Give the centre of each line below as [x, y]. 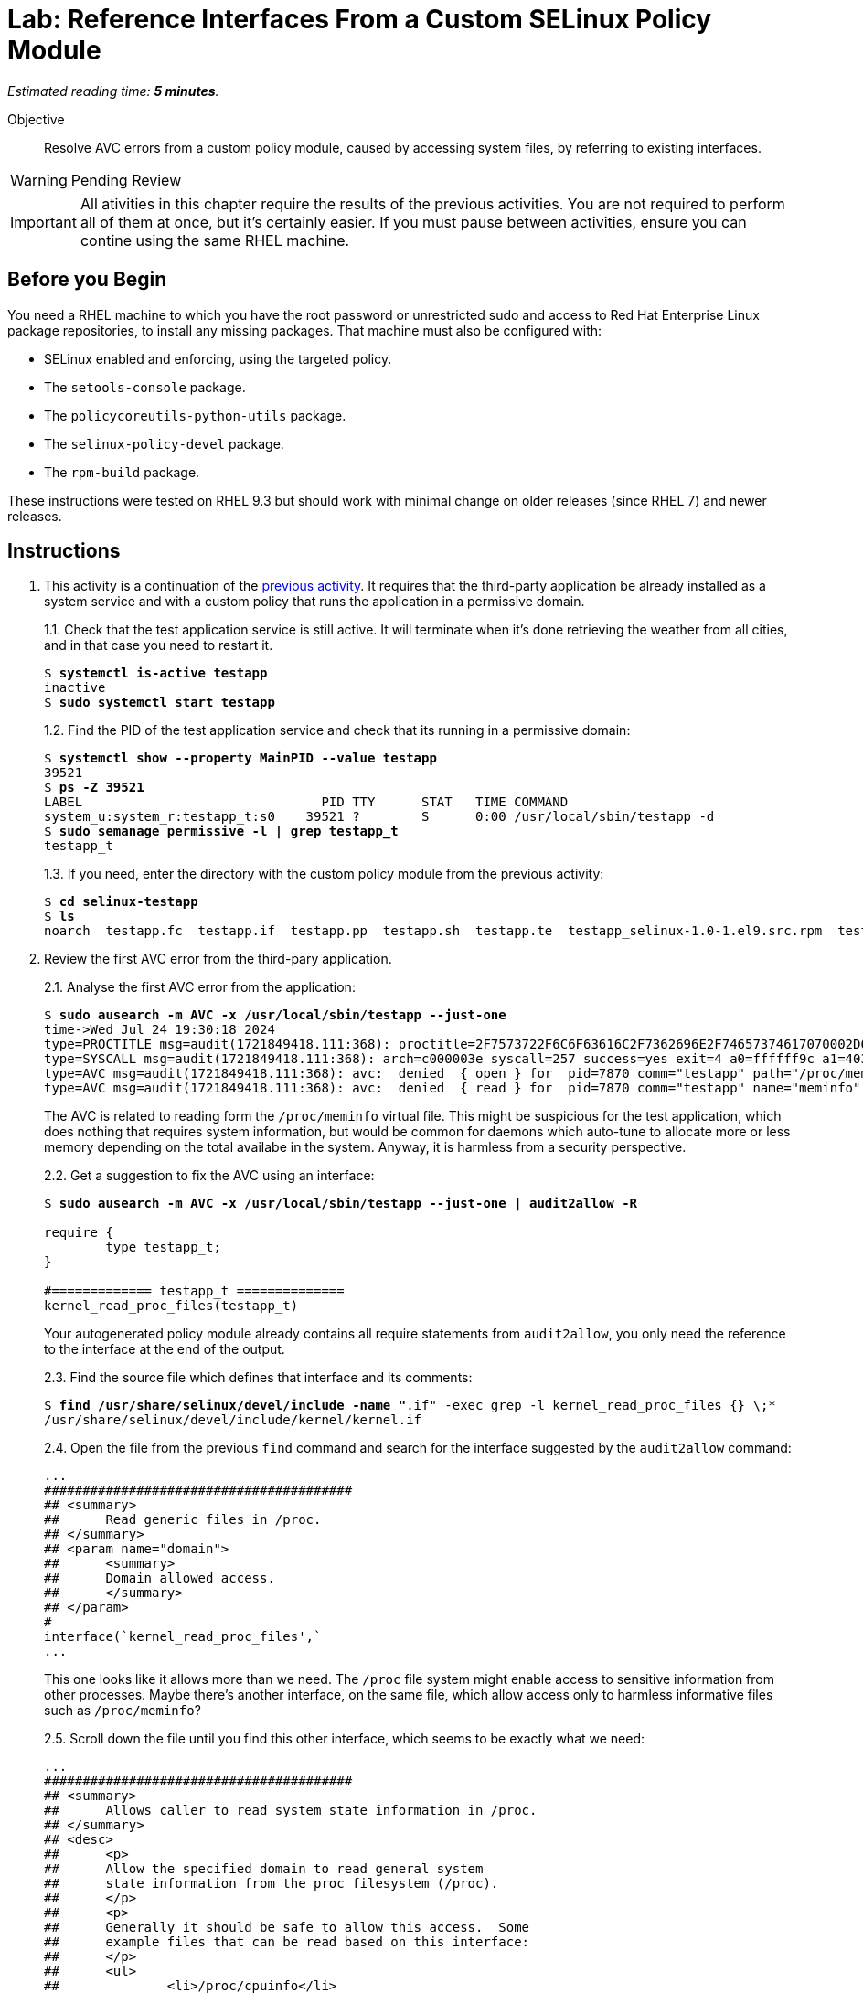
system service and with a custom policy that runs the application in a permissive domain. [314, 602]
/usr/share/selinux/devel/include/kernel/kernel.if [233, 1420]
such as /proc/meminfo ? [123, 1711]
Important [43, 222]
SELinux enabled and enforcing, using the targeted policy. [218, 358]
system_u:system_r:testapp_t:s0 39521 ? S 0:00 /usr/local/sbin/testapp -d [379, 817]
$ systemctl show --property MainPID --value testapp [240, 758]
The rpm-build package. [122, 472]
